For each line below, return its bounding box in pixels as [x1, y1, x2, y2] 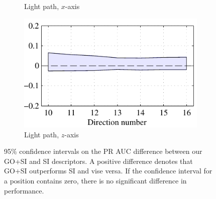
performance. [4, 185, 44, 195]
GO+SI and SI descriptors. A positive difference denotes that [4, 155, 193, 166]
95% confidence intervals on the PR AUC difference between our [4, 146, 202, 156]
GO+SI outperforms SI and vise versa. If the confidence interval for [4, 165, 212, 176]
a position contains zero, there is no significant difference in [4, 175, 187, 185]
